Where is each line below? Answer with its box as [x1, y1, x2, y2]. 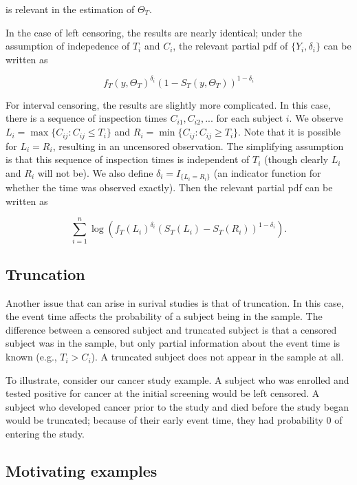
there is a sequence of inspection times [6, 111, 167, 125]
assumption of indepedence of [6, 39, 130, 53]
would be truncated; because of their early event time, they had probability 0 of [6, 413, 343, 427]
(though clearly [264, 152, 329, 166]
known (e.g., [6, 349, 57, 364]
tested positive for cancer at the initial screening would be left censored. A [6, 386, 320, 400]
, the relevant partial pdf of [173, 39, 288, 53]
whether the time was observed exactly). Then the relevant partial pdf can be [6, 180, 333, 195]
